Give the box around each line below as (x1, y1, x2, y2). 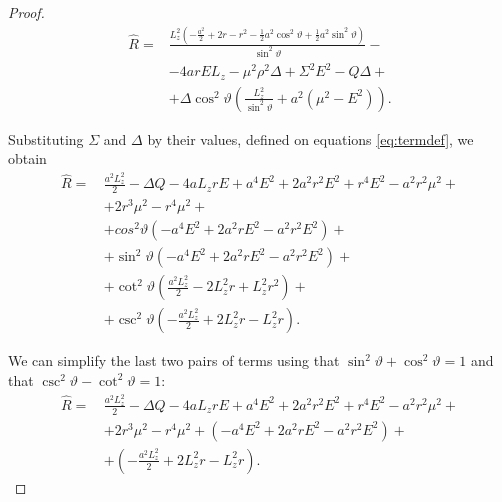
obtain (8, 148, 47, 169)
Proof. (8, 2, 45, 22)
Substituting (8, 128, 84, 149)
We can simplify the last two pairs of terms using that (8, 350, 340, 371)
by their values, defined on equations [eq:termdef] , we (147, 128, 474, 149)
